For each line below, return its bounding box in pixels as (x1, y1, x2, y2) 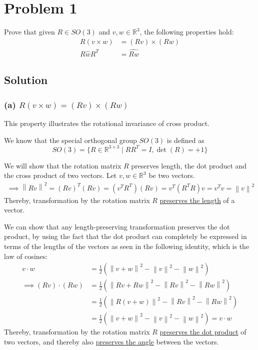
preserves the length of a (159, 194, 235, 205)
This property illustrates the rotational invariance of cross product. (4, 118, 209, 128)
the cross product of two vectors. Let (4, 170, 117, 180)
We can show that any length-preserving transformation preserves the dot (4, 221, 230, 231)
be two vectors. (148, 170, 195, 180)
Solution (4, 72, 48, 87)
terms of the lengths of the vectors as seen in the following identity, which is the (4, 241, 249, 251)
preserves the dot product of (159, 326, 246, 337)
